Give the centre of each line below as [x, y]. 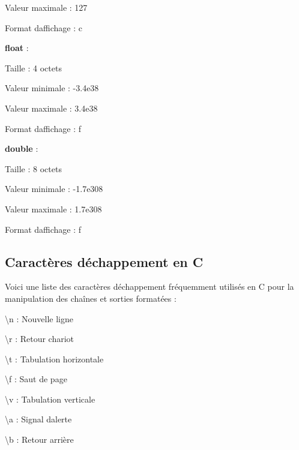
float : [17, 48]
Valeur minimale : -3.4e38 [52, 88]
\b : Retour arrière [39, 439]
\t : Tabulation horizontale [54, 358]
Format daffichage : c [44, 27]
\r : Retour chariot [40, 339]
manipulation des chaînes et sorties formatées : [91, 298]
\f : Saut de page [36, 379]
